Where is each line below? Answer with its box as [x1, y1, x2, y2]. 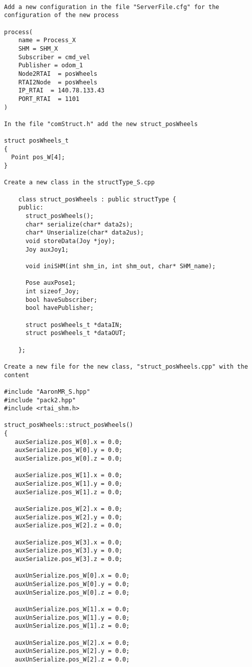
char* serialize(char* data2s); [25, 220, 133, 228]
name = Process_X [18, 37, 76, 44]
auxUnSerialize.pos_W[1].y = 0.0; [15, 614, 130, 621]
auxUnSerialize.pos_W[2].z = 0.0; [15, 655, 130, 663]
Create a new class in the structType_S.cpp [4, 179, 155, 186]
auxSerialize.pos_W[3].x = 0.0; [15, 538, 123, 546]
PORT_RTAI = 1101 [18, 95, 80, 102]
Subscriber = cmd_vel [18, 53, 90, 61]
